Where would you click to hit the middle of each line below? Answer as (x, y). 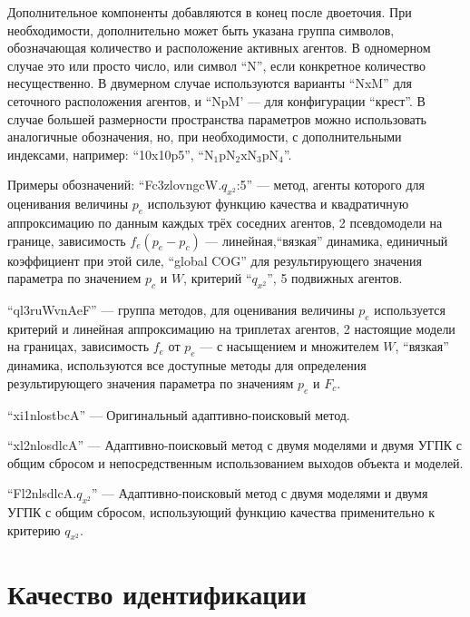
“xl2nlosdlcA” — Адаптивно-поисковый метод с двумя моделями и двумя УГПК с (235, 445)
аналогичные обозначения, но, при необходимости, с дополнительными (205, 137)
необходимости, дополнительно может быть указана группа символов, (201, 29)
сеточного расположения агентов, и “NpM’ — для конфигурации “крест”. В (216, 100)
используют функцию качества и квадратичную (278, 204)
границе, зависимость (67, 240)
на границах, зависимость (78, 346)
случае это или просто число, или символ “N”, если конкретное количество (216, 65)
